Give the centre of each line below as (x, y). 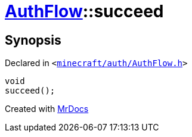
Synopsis (33, 40)
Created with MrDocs (47, 109)
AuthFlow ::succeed (84, 11)
